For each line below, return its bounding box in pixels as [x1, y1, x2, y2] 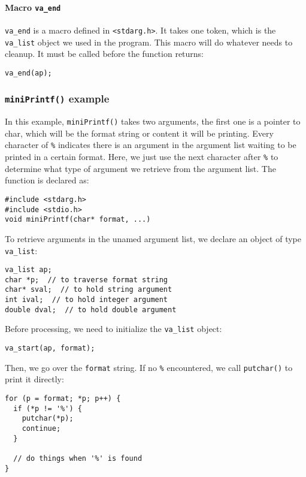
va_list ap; [5, 265, 52, 274]
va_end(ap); [5, 68, 52, 77]
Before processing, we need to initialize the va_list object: [5, 322, 222, 335]
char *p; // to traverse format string [5, 275, 168, 284]
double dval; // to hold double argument [5, 305, 177, 314]
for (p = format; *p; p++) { [5, 394, 121, 403]
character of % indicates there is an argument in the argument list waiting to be [5, 138, 296, 151]
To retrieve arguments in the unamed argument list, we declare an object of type [5, 232, 301, 244]
